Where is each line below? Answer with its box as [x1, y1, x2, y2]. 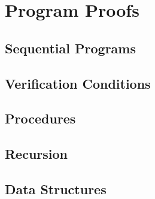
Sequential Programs [5, 38, 136, 57]
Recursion [5, 144, 68, 163]
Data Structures [5, 179, 107, 198]
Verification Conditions [5, 74, 151, 92]
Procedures [5, 109, 76, 128]
